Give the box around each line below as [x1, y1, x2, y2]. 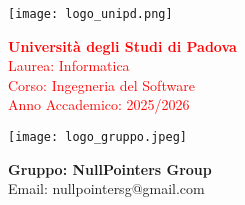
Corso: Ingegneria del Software [8, 74, 195, 95]
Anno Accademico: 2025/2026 [8, 94, 190, 115]
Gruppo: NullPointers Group [8, 158, 212, 179]
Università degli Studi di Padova [8, 35, 237, 56]
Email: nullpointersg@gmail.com [8, 178, 205, 199]
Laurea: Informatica [8, 55, 130, 76]
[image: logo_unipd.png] [8, 7, 173, 21]
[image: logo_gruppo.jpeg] [8, 130, 187, 145]
